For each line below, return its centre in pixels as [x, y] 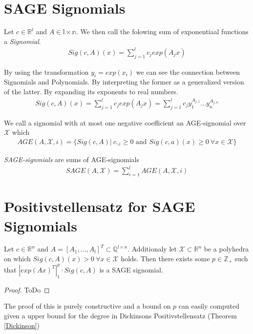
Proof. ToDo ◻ [27, 289]
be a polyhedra [226, 249]
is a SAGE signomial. [131, 269]
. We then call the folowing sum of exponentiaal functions [162, 31]
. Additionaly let [152, 249]
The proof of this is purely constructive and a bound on [87, 306]
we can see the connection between [188, 72]
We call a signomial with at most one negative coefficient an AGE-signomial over [125, 122]
